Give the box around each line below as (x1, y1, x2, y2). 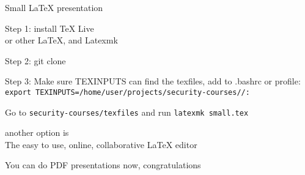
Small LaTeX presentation (5, 1, 103, 13)
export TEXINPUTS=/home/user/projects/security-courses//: (5, 87, 250, 97)
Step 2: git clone (5, 54, 66, 67)
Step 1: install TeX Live (5, 21, 94, 34)
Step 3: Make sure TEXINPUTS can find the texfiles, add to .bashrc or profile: (5, 75, 301, 87)
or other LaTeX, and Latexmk (5, 34, 118, 47)
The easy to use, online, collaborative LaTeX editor (5, 138, 197, 151)
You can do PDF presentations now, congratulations (5, 158, 201, 171)
